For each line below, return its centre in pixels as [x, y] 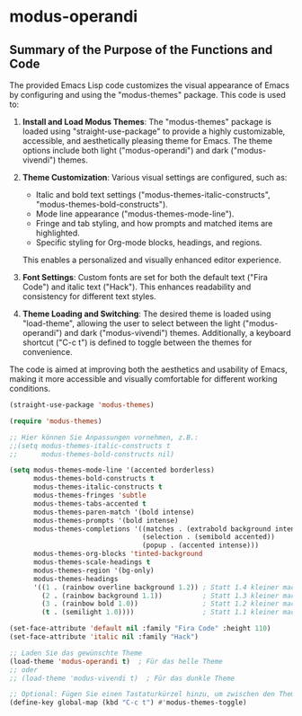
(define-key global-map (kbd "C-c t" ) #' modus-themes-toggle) [128, 703]
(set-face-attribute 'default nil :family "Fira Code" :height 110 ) [140, 629]
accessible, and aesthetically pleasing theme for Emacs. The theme [147, 141]
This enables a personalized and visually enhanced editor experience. [151, 260]
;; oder [24, 670]
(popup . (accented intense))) [200, 545]
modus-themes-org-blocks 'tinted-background [118, 554]
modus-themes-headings [75, 579]
